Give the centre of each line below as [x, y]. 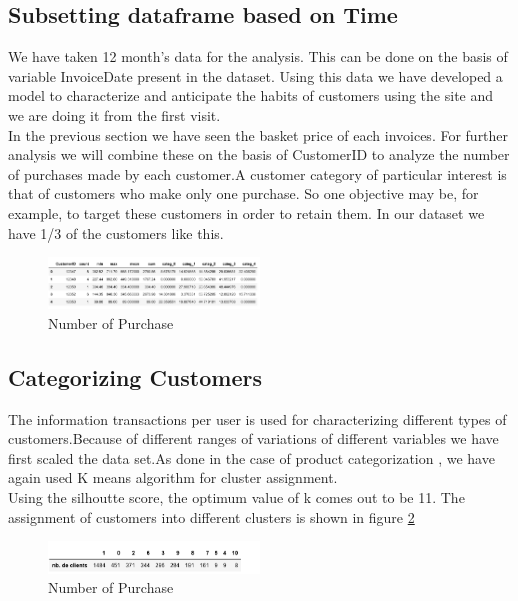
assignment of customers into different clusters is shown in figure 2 [211, 516]
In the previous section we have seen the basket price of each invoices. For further [258, 134]
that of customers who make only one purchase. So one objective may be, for [243, 193]
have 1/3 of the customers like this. [116, 232]
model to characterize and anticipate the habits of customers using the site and [251, 95]
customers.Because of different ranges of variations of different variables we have [253, 438]
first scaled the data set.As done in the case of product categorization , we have [251, 457]
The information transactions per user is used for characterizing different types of [257, 418]
